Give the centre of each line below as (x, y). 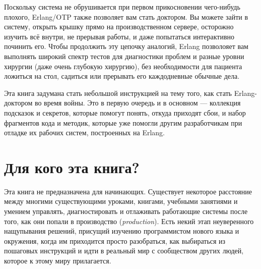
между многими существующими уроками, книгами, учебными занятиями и (121, 201)
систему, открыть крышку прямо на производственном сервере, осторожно (119, 26)
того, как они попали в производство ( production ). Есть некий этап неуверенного (129, 221)
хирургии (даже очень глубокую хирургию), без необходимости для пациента (123, 66)
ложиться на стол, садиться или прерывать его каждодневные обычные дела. (122, 76)
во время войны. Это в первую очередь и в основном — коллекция (138, 103)
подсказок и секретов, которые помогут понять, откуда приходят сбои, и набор (125, 112)
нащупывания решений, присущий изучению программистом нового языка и (122, 231)
